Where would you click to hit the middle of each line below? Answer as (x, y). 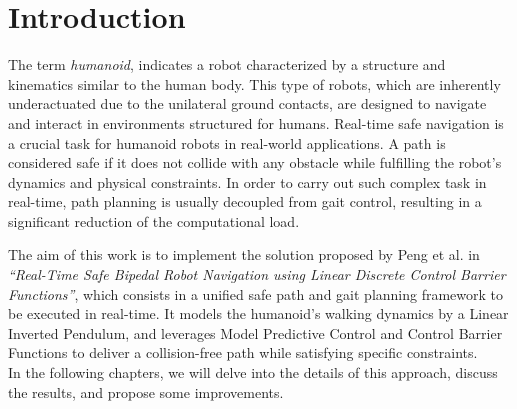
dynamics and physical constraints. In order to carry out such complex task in (247, 181)
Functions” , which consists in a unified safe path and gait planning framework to (256, 293)
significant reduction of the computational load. (154, 220)
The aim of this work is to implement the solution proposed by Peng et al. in (244, 254)
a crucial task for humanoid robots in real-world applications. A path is (227, 142)
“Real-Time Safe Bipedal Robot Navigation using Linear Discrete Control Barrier (257, 274)
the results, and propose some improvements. (146, 391)
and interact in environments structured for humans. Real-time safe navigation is (256, 122)
